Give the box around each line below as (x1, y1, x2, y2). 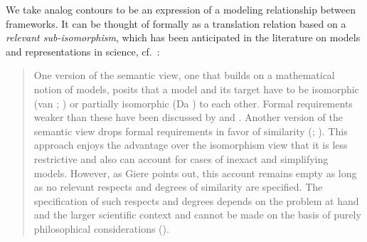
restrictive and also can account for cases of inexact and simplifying (33, 151, 329, 166)
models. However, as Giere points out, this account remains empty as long (33, 165, 357, 180)
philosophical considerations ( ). (33, 221, 169, 236)
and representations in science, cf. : (6, 43, 160, 58)
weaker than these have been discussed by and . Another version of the (33, 110, 343, 125)
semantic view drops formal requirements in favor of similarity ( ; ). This (33, 123, 348, 138)
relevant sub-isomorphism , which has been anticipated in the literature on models (6, 30, 361, 45)
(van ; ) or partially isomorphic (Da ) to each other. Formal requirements (33, 95, 353, 110)
